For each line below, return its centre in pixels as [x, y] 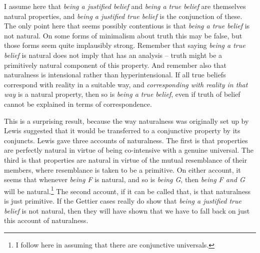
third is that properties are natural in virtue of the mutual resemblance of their [125, 159]
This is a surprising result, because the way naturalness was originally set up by [126, 121]
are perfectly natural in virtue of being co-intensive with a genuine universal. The [129, 150]
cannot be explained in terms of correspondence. [78, 104]
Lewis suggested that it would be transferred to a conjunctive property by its [122, 130]
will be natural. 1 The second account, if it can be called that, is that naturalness [127, 190]
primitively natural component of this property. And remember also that [115, 65]
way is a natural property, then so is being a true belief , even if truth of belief [122, 94]
